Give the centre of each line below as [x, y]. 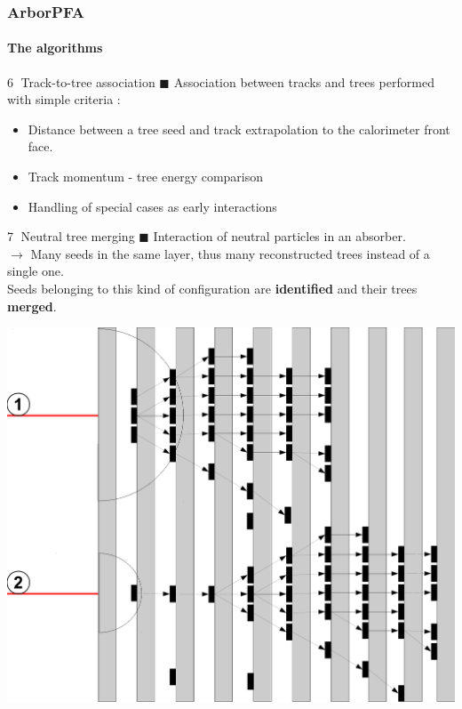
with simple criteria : [64, 99]
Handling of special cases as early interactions [152, 206]
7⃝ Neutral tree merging [71, 236]
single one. [36, 271]
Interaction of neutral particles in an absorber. [279, 236]
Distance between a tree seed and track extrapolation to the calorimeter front [239, 129]
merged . [32, 306]
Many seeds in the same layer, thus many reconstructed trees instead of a [230, 253]
